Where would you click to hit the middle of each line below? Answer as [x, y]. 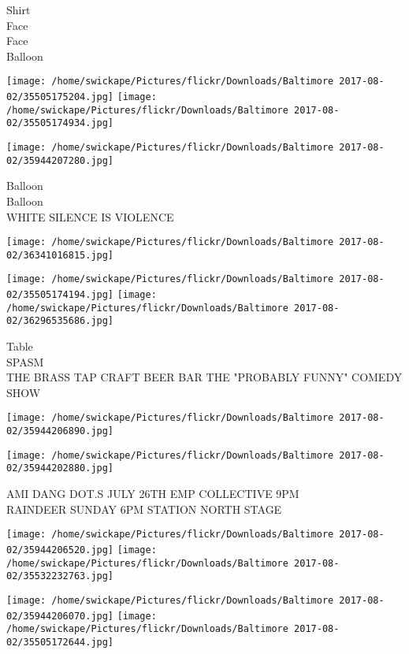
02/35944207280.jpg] [60, 160]
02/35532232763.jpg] [60, 576]
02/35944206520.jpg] [60, 550]
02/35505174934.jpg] [60, 123]
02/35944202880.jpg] [60, 468]
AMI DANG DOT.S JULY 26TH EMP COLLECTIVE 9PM [153, 494]
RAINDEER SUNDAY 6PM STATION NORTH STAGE [144, 509]
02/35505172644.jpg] [60, 642]
